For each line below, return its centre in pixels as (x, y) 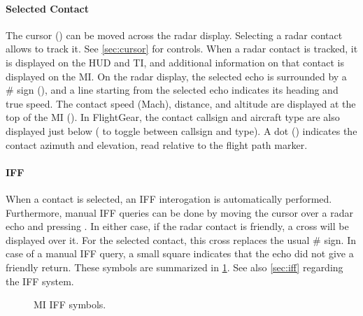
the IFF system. (40, 281)
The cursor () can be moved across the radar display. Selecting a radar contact (174, 35)
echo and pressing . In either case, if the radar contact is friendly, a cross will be (177, 226)
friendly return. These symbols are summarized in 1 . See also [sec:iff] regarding (175, 267)
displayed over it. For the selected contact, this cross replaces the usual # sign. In (181, 239)
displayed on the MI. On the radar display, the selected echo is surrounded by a (176, 76)
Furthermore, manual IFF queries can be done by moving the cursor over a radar (179, 212)
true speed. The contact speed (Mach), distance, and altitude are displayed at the (181, 103)
